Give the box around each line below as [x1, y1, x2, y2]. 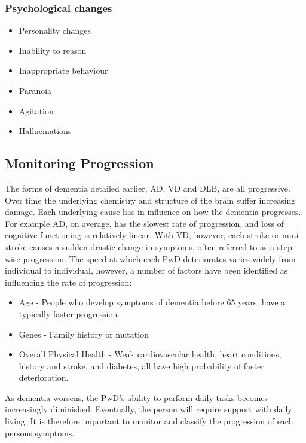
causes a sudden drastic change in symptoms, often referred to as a [29, 240, 275, 253]
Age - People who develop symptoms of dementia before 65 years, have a [19, 296, 286, 308]
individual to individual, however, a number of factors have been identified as [5, 264, 288, 277]
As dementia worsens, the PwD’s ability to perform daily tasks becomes [5, 391, 268, 403]
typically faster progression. [19, 307, 120, 320]
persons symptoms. [5, 426, 75, 439]
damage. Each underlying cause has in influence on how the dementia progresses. [5, 205, 301, 218]
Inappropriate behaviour [19, 64, 108, 77]
